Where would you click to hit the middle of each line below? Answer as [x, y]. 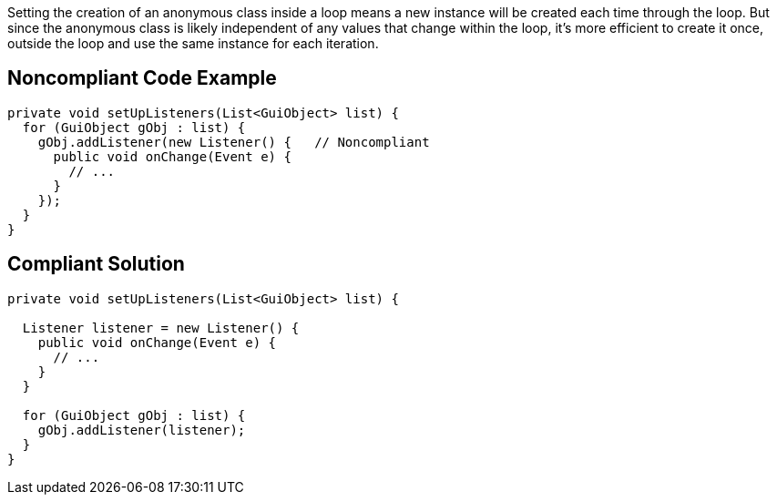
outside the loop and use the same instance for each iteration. [193, 43]
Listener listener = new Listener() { [161, 328]
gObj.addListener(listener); [142, 430]
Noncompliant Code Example [142, 78]
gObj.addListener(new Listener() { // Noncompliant [234, 142]
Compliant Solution [96, 264]
